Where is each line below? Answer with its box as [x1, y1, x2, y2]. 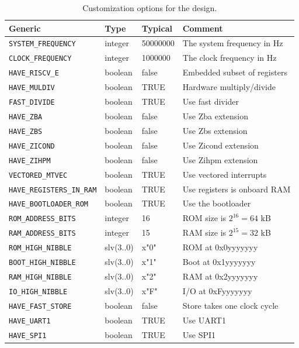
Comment [182, 22, 223, 34]
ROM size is [182, 212, 227, 224]
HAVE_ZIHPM [9, 156, 51, 165]
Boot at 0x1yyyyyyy [182, 256, 256, 268]
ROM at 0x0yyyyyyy [182, 241, 258, 253]
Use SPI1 [182, 328, 216, 340]
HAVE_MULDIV [9, 84, 55, 92]
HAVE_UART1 [9, 316, 51, 325]
